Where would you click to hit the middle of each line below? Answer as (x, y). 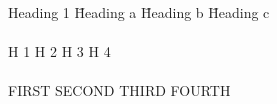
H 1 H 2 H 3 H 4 (59, 51)
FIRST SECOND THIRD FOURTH (119, 90)
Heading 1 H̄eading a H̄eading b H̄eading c (139, 12)
